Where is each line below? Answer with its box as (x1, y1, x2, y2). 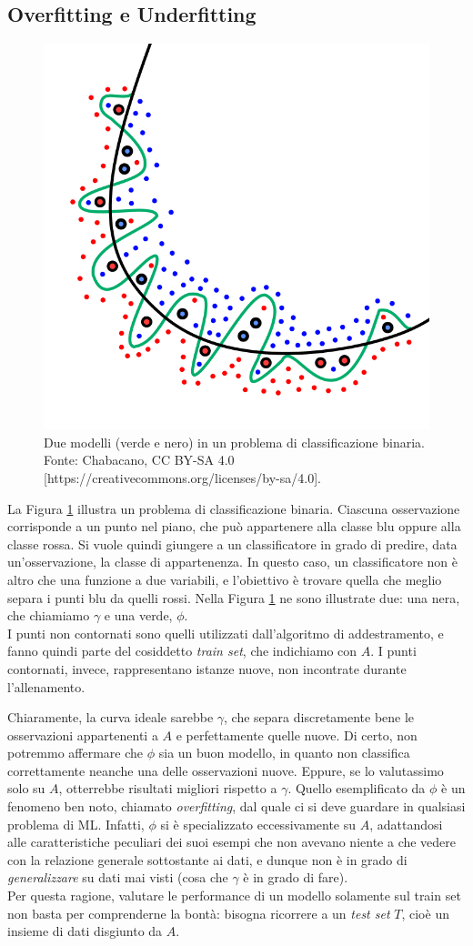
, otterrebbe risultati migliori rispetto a (58, 779, 277, 798)
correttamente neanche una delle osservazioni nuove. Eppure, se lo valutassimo (7, 760, 444, 780)
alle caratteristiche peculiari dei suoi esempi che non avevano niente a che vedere (7, 832, 457, 851)
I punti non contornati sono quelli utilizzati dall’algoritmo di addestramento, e (7, 623, 444, 642)
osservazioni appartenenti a (7, 725, 158, 744)
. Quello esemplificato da (287, 779, 426, 798)
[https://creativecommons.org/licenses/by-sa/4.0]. (44, 468, 321, 487)
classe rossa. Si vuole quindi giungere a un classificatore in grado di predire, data (7, 534, 458, 553)
